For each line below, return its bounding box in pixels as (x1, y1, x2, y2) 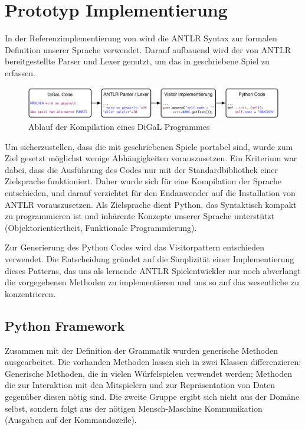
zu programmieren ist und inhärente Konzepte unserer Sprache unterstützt (5, 210, 275, 222)
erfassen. (5, 66, 35, 79)
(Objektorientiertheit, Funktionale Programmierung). (5, 221, 197, 233)
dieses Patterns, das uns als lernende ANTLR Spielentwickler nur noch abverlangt (5, 264, 301, 276)
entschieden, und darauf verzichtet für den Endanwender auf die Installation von (5, 187, 296, 199)
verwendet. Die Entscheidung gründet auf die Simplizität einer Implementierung (5, 253, 294, 265)
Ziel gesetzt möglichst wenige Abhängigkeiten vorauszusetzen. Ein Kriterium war (5, 152, 297, 164)
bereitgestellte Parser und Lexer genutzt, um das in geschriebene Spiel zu (5, 55, 270, 67)
